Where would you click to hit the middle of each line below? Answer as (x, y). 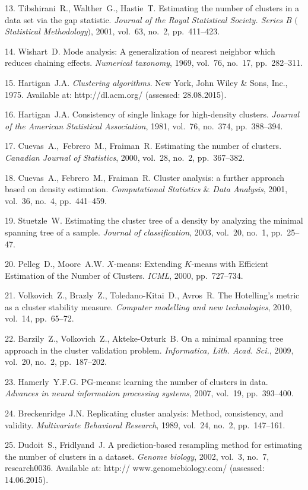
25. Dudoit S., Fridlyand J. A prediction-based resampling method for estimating (154, 445)
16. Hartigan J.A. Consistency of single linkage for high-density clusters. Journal (152, 114)
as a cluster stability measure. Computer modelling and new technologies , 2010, (148, 306)
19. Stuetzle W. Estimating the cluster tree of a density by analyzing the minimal (154, 220)
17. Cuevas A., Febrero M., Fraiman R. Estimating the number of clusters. (143, 146)
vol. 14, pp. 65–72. (39, 318)
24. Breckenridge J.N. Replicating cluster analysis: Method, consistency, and (144, 413)
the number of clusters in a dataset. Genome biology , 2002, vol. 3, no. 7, (137, 456)
